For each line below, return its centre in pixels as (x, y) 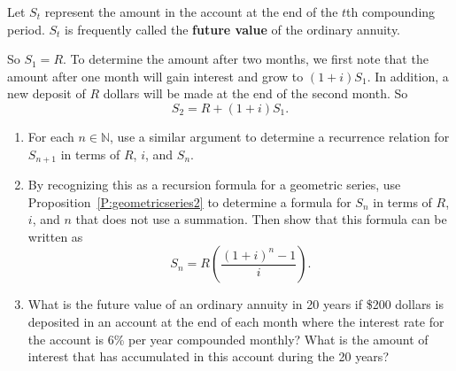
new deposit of (46, 93)
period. (26, 29)
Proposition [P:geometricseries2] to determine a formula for (189, 201)
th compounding (391, 12)
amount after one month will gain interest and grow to (155, 76)
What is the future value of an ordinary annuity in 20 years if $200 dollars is (236, 304)
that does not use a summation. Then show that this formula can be (261, 219)
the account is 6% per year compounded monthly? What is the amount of (228, 339)
